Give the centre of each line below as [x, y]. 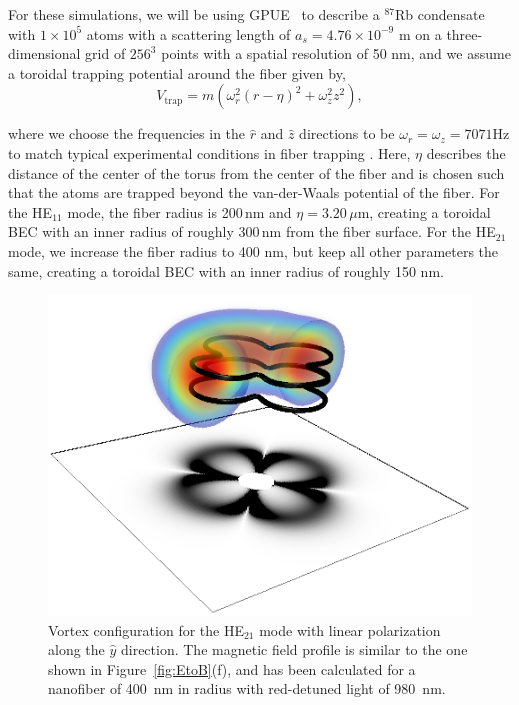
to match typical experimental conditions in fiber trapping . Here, [209, 152]
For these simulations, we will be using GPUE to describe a [194, 14]
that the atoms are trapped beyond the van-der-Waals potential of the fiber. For [254, 192]
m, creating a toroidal [424, 211]
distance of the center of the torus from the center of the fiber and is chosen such [256, 172]
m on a [420, 33]
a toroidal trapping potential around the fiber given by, [177, 72]
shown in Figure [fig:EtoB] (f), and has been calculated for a [232, 668]
